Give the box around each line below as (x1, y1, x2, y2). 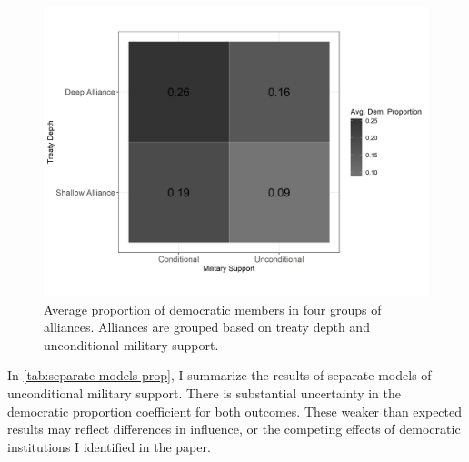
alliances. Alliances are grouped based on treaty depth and (44, 317, 370, 336)
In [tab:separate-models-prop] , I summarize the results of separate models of (7, 366, 432, 385)
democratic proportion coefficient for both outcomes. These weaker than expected (7, 401, 463, 420)
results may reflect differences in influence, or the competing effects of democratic (7, 419, 461, 438)
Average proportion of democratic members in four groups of (44, 299, 382, 318)
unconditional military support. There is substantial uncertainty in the (7, 383, 401, 402)
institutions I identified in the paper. (7, 437, 211, 456)
